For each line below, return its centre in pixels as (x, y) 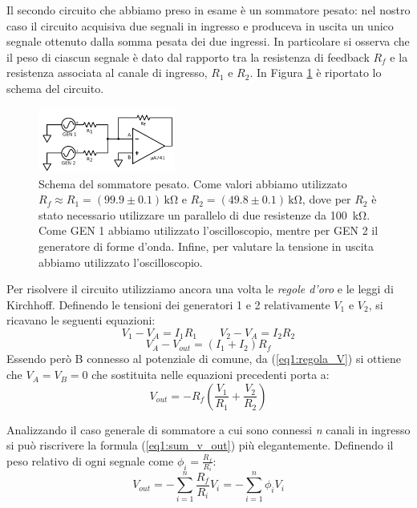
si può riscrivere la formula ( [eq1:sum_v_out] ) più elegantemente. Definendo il (200, 445)
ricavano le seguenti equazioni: (81, 320)
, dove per (326, 199)
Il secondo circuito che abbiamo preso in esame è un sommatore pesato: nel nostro (208, 10)
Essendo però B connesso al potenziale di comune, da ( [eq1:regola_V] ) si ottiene (204, 359)
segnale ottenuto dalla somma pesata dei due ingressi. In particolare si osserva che (208, 41)
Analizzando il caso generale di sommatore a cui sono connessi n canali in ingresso (208, 429)
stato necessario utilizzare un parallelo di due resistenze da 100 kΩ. (204, 214)
